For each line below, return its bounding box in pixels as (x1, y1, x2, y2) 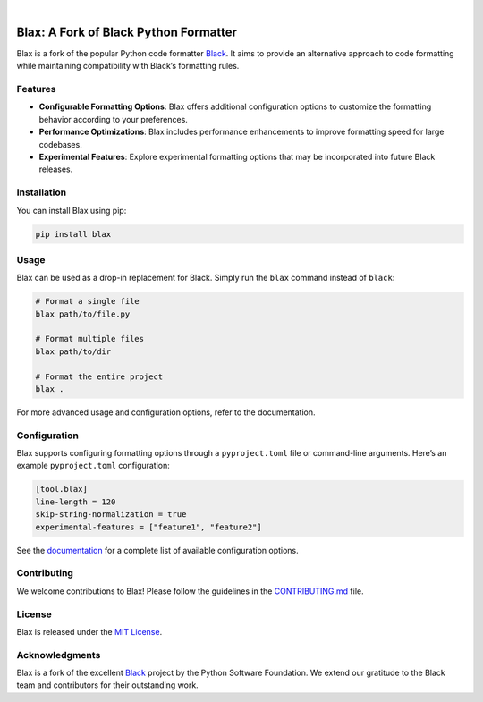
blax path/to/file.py (35, 309, 131, 319)
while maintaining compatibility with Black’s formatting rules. (16, 61, 240, 72)
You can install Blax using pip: (16, 205, 127, 216)
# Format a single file (35, 296, 140, 307)
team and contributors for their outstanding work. (16, 680, 199, 690)
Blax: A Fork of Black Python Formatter (16, 24, 237, 39)
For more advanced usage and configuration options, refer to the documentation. (16, 407, 317, 418)
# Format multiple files (35, 334, 145, 344)
